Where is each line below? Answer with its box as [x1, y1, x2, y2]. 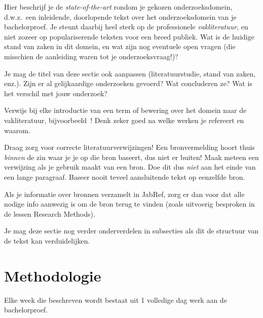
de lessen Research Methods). [4, 208, 95, 219]
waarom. [4, 125, 30, 135]
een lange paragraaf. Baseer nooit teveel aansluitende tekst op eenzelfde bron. [4, 171, 245, 182]
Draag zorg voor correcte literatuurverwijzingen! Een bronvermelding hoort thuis [4, 142, 255, 152]
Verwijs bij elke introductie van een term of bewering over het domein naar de [4, 105, 247, 115]
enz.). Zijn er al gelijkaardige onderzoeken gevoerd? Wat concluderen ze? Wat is [4, 78, 252, 89]
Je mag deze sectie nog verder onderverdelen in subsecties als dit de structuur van [4, 225, 259, 236]
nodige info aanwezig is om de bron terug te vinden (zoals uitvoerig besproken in [4, 198, 255, 209]
